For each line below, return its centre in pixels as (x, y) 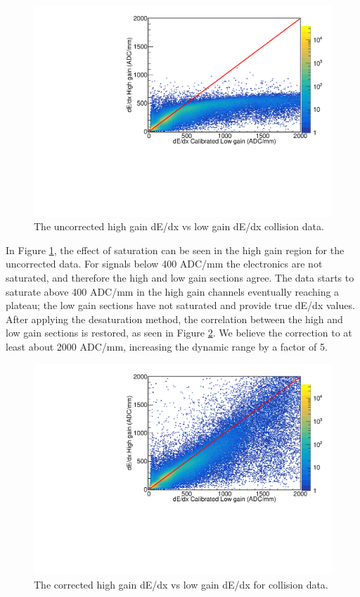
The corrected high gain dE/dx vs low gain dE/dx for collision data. (181, 584)
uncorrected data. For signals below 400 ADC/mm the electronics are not (164, 264)
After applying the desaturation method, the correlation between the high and (174, 319)
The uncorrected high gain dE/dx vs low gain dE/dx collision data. (179, 226)
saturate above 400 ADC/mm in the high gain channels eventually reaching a (173, 291)
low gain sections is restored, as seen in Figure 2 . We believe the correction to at (179, 333)
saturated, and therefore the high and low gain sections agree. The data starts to (180, 278)
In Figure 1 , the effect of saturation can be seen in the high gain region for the (175, 250)
